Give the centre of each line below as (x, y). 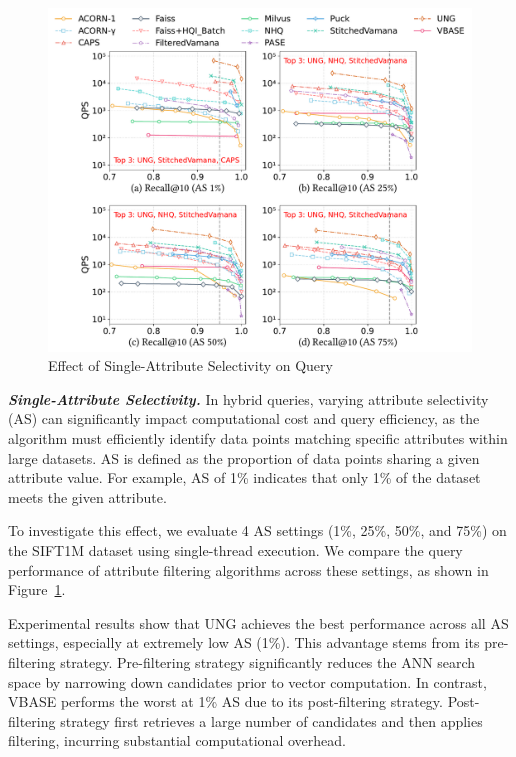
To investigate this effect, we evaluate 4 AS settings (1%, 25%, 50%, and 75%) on (257, 530)
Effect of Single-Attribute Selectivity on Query (190, 365)
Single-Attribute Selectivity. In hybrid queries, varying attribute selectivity (248, 398)
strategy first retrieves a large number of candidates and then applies (271, 720)
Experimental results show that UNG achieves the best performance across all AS (258, 622)
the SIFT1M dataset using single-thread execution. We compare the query (235, 550)
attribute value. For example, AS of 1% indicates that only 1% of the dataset (244, 477)
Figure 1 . (37, 589)
